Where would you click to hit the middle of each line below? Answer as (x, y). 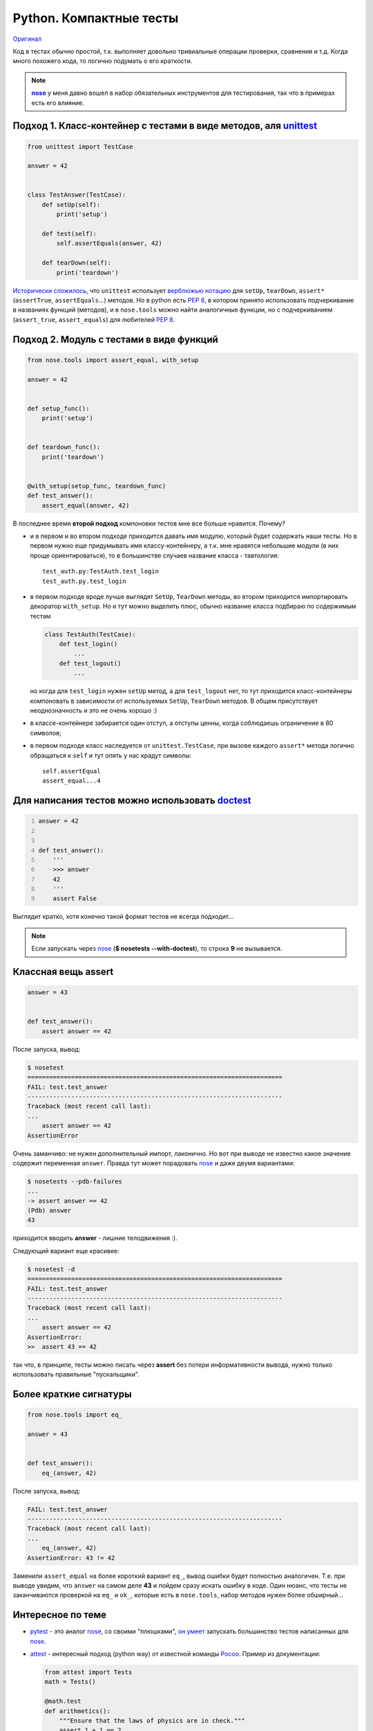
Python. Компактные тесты (96, 18)
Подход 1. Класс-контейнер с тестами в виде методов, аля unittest (165, 126)
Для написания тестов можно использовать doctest (132, 801)
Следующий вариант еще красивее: (66, 1250)
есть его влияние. (58, 102)
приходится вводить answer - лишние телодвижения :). (95, 1238)
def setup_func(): (58, 408)
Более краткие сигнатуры (72, 1394)
